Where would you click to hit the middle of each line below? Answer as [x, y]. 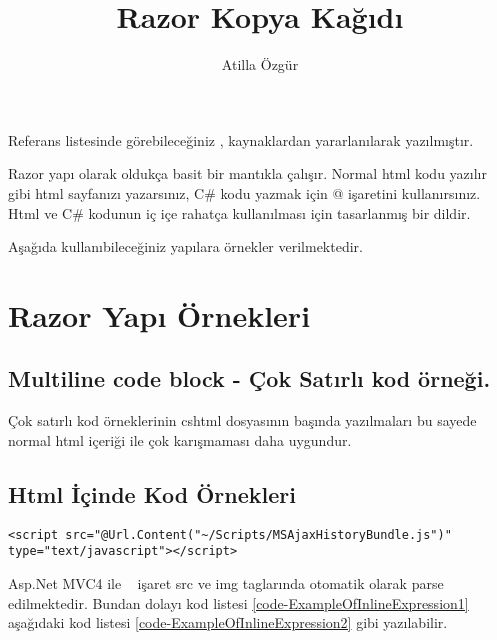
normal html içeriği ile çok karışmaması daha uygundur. [180, 439]
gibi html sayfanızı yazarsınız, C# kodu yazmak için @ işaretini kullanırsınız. [244, 192]
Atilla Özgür [260, 64]
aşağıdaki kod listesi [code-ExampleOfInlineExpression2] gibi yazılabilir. [228, 622]
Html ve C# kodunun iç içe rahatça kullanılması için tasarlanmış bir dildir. [239, 212]
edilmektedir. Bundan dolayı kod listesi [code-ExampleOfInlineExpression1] [238, 602]
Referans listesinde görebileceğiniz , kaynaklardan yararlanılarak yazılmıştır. [241, 139]
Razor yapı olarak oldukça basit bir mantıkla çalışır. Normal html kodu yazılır [247, 173]
